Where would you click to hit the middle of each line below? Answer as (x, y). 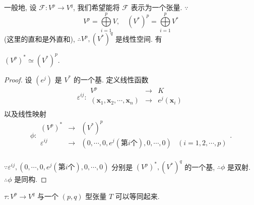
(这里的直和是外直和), (40, 38)
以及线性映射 (25, 114)
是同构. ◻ (30, 179)
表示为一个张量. (156, 7)
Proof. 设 (18, 79)
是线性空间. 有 (139, 38)
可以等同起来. (137, 196)
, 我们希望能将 (97, 7)
